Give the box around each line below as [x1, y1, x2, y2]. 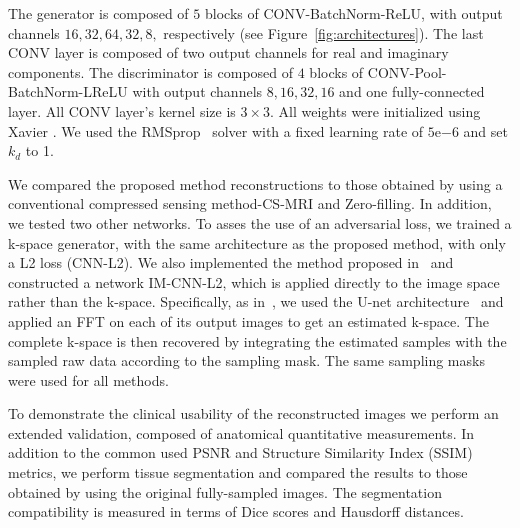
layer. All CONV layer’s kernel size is [8, 100, 236, 121]
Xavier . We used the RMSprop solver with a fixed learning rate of [8, 120, 424, 141]
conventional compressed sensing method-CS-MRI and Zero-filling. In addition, [8, 193, 492, 214]
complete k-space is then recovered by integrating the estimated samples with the [8, 330, 507, 351]
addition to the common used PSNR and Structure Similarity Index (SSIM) [8, 442, 473, 463]
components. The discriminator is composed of [8, 61, 294, 82]
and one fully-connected [339, 81, 485, 102]
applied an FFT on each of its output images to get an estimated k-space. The [8, 310, 489, 331]
